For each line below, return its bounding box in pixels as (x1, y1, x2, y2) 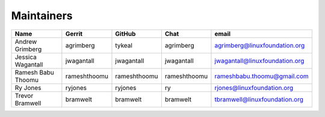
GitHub (115, 29, 136, 38)
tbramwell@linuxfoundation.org (214, 95, 304, 103)
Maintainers (11, 9, 73, 22)
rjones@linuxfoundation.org (214, 83, 294, 92)
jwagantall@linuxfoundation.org (214, 56, 305, 65)
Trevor (14, 91, 34, 100)
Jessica (14, 53, 37, 61)
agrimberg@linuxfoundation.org (214, 41, 305, 49)
